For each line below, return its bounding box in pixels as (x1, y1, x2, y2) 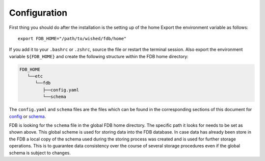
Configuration (9, 7, 68, 18)
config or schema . (9, 113, 46, 119)
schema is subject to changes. (9, 150, 71, 156)
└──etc (27, 73, 43, 79)
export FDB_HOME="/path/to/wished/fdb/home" (18, 36, 127, 41)
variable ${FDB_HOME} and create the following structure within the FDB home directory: (9, 53, 188, 59)
